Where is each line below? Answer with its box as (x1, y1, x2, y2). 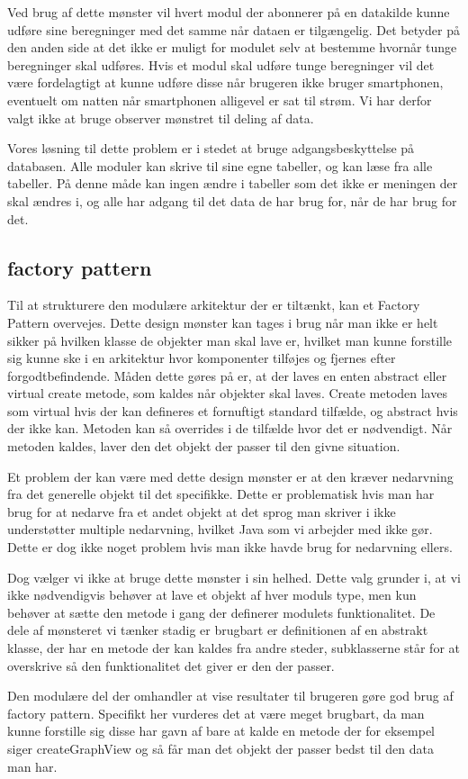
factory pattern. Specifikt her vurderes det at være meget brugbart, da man (7, 703, 425, 722)
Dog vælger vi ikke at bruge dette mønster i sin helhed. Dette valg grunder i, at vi (7, 567, 461, 586)
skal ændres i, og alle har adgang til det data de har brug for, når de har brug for (7, 191, 457, 210)
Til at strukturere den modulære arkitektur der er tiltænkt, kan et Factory (7, 295, 420, 314)
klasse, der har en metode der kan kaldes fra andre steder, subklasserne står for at (7, 639, 461, 657)
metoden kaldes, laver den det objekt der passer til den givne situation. (7, 437, 400, 456)
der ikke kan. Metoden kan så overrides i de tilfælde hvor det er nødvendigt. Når (7, 419, 453, 438)
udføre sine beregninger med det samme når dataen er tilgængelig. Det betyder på (7, 20, 461, 39)
